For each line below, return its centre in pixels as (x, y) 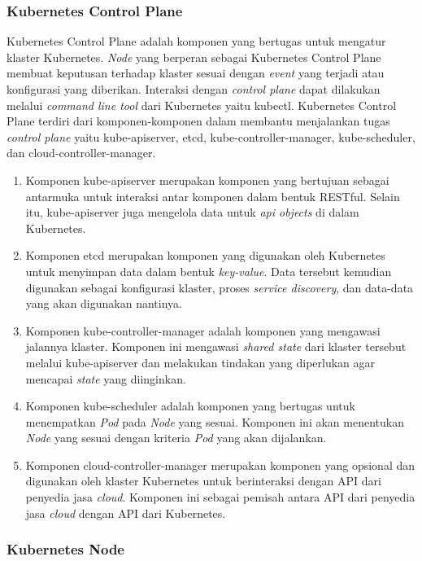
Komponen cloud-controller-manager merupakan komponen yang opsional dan (220, 465)
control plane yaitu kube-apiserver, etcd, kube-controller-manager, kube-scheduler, (211, 136)
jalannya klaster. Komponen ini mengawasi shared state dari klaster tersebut (216, 346)
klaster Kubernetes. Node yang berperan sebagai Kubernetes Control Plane (194, 57)
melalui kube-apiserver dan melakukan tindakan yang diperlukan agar (200, 362)
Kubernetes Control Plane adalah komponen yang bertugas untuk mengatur (196, 41)
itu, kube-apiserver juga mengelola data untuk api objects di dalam (192, 212)
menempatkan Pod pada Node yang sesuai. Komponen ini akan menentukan (215, 421)
